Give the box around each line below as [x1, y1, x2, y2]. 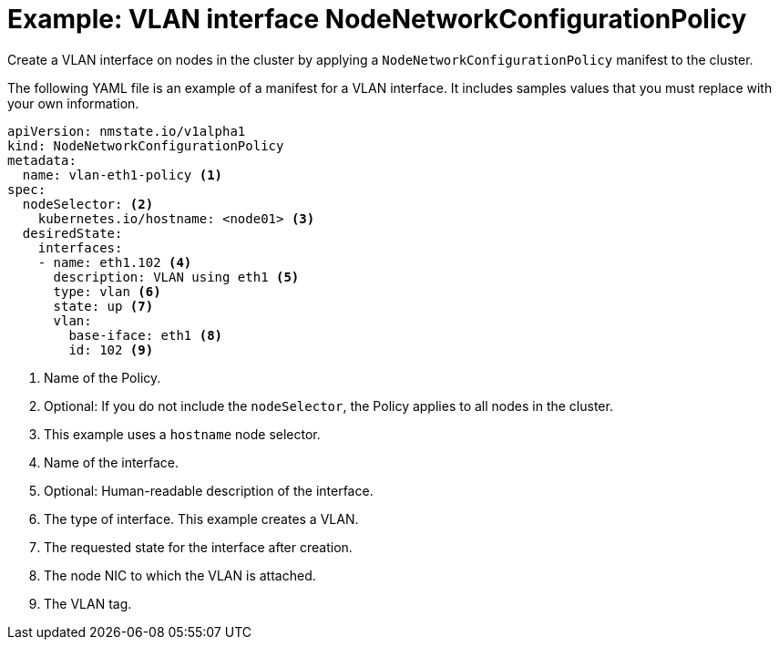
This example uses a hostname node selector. [44, 426, 321, 442]
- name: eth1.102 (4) [37, 254, 192, 270]
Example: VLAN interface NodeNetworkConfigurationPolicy [7, 4, 747, 35]
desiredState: [22, 225, 123, 241]
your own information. [7, 95, 139, 111]
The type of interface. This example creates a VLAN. [44, 510, 359, 527]
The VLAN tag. [44, 595, 132, 611]
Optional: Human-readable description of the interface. [44, 482, 374, 498]
